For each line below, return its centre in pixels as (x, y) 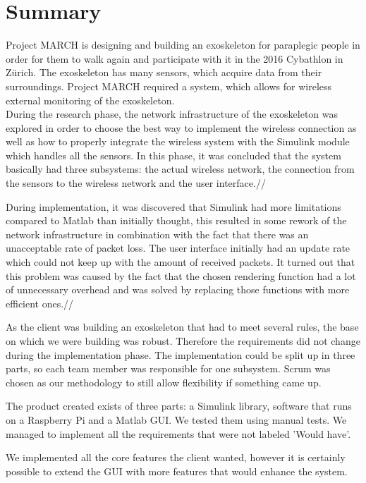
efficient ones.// (40, 303)
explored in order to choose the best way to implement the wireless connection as (181, 127)
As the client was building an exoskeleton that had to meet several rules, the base (182, 327)
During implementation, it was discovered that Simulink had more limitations (173, 206)
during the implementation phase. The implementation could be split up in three (181, 354)
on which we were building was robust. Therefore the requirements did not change (183, 341)
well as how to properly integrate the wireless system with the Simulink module (178, 141)
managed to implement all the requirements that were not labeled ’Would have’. (178, 433)
